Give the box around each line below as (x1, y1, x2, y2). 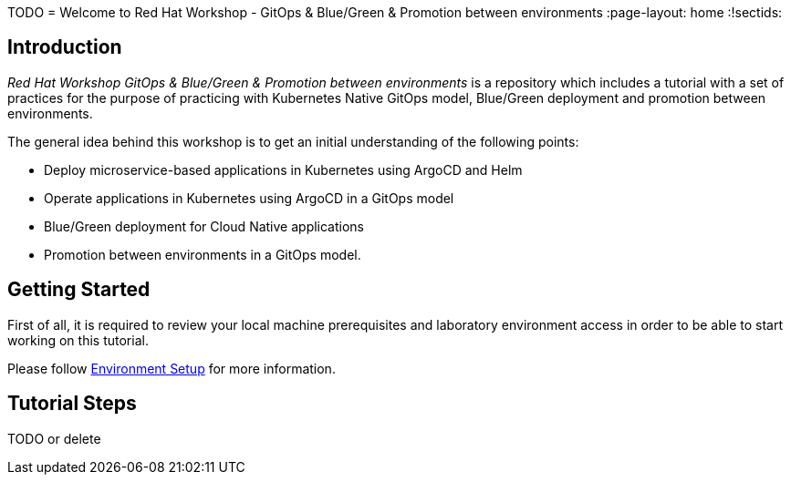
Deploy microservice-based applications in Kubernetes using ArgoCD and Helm (44, 161, 523, 178)
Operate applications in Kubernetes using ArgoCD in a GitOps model (44, 190, 454, 206)
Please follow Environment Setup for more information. (7, 360, 336, 376)
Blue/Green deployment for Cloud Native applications (44, 218, 365, 234)
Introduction (7, 36, 122, 59)
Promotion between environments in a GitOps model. (44, 246, 361, 262)
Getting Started (7, 278, 151, 302)
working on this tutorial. (7, 332, 149, 348)
